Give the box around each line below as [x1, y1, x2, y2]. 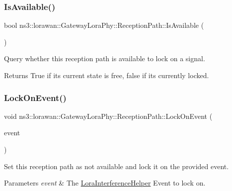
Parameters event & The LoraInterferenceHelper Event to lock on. [4, 178, 206, 188]
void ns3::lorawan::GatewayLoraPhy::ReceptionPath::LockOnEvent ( [4, 110, 213, 121]
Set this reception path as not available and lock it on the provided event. [4, 161, 229, 171]
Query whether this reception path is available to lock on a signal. [4, 53, 205, 64]
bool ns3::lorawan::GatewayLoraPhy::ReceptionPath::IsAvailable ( [4, 20, 204, 30]
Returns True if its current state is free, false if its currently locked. [4, 70, 209, 80]
